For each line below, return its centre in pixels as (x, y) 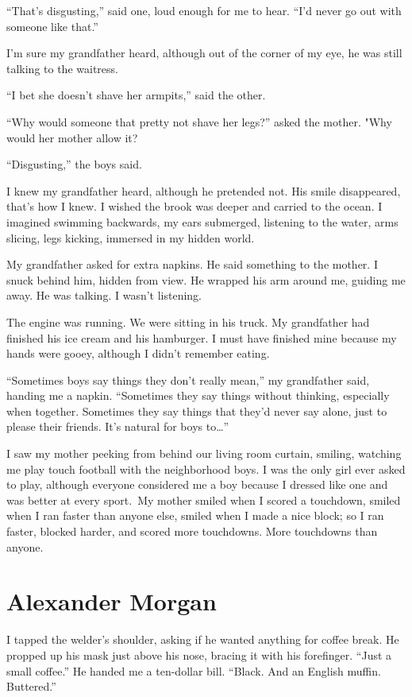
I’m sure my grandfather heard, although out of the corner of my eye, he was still (204, 53)
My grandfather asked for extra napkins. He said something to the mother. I (192, 264)
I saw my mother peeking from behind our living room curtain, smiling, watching (204, 453)
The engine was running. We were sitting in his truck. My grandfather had (188, 321)
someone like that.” (52, 26)
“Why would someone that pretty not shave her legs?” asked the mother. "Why (199, 121)
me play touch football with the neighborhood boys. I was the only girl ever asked (206, 469)
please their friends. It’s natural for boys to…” (118, 426)
